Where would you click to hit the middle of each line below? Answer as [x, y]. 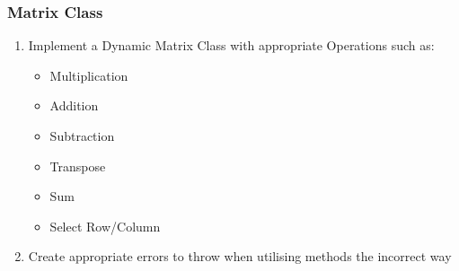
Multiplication [89, 75]
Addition [74, 105]
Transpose [78, 166]
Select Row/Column [105, 226]
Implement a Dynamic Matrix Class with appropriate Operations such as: [231, 45]
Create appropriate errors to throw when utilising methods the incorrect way [240, 256]
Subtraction [82, 135]
